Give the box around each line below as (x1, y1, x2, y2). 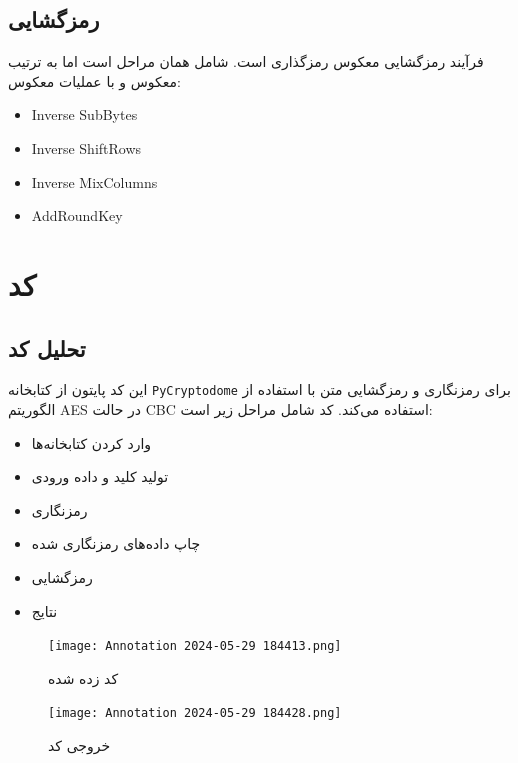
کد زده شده (48, 667, 119, 688)
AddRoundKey (31, 205, 123, 226)
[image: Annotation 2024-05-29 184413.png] (48, 639, 342, 654)
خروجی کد (48, 735, 111, 756)
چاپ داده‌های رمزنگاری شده (31, 533, 201, 554)
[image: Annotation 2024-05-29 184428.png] (48, 706, 342, 721)
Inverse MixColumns (31, 171, 158, 192)
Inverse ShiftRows (31, 137, 142, 158)
